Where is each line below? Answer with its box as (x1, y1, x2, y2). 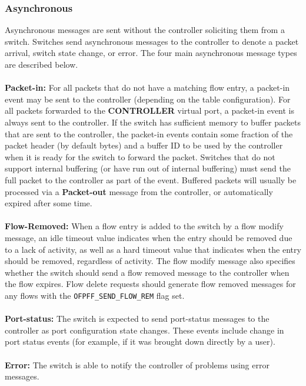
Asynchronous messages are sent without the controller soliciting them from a (5, 24, 285, 36)
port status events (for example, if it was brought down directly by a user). (5, 335, 275, 348)
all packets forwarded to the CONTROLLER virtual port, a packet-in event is (5, 104, 295, 117)
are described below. (5, 58, 78, 70)
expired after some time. (5, 197, 92, 209)
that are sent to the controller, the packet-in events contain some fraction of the (5, 127, 293, 140)
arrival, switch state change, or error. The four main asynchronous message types (5, 47, 297, 59)
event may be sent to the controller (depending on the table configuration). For (5, 93, 291, 105)
